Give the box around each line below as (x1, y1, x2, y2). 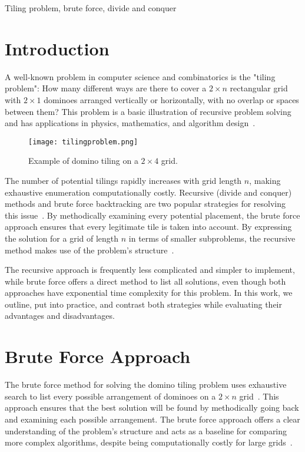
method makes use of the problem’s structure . (5, 243, 174, 256)
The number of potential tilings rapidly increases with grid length (5, 174, 242, 186)
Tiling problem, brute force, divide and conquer (5, 2, 177, 14)
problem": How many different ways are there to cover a (5, 82, 207, 94)
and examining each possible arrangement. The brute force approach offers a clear (5, 413, 300, 425)
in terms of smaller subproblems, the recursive (128, 232, 296, 244)
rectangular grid (230, 82, 288, 94)
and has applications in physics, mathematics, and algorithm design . (5, 117, 256, 129)
